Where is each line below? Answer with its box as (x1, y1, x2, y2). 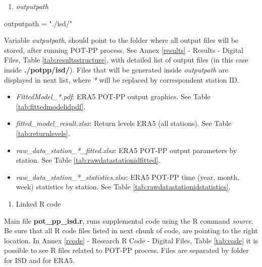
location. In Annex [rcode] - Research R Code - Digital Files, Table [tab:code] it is (4, 235, 258, 245)
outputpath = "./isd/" (4, 18, 73, 28)
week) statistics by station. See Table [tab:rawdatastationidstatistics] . (16, 181, 231, 192)
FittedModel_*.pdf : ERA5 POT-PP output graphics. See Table (16, 91, 211, 102)
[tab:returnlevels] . (16, 127, 70, 138)
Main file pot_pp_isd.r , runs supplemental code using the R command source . (4, 215, 253, 226)
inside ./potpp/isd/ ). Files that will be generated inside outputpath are (4, 64, 228, 75)
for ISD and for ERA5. (4, 254, 75, 265)
